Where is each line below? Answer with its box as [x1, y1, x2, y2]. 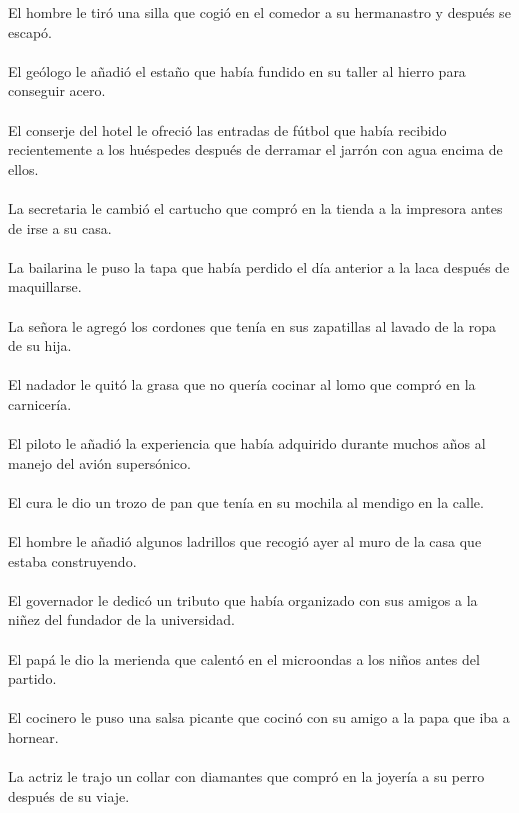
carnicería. [8, 393, 72, 414]
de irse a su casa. [8, 217, 112, 238]
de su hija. [8, 335, 72, 356]
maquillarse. [8, 276, 82, 297]
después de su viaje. [8, 785, 130, 806]
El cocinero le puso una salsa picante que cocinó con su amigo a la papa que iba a [8, 707, 510, 728]
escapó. [8, 21, 53, 42]
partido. [8, 668, 57, 689]
